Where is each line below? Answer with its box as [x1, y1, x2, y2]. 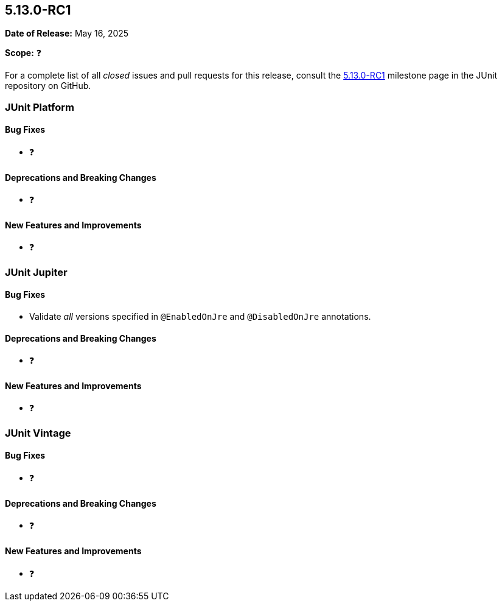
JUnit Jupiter [5, 266, 68, 278]
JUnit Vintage [5, 426, 71, 439]
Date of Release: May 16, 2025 [5, 28, 129, 39]
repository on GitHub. [5, 80, 91, 91]
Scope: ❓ [5, 48, 42, 58]
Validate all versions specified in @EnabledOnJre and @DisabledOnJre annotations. [29, 311, 371, 322]
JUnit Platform [5, 100, 74, 113]
